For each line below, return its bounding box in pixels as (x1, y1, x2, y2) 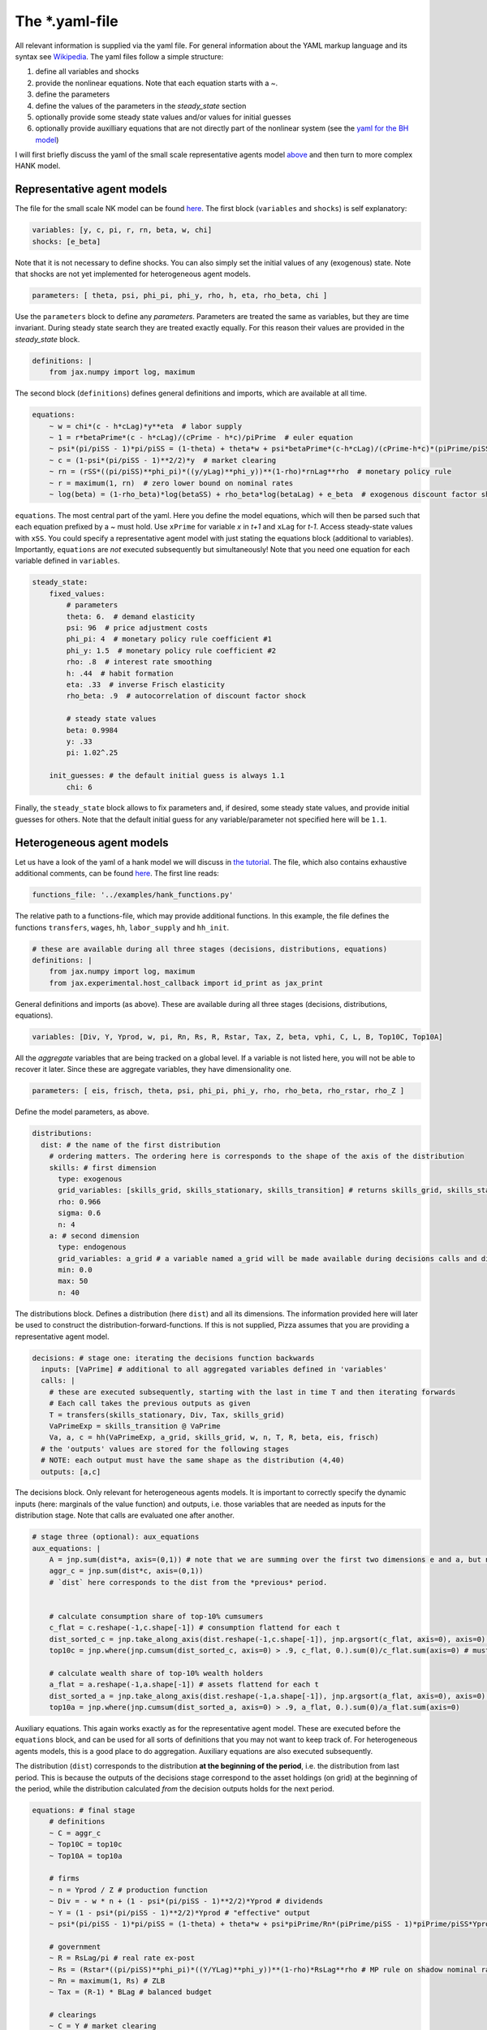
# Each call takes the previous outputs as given (49, 1399, 251, 1408)
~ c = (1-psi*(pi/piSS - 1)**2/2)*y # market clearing (49, 456, 277, 464)
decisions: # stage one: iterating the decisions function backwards (32, 1353, 315, 1363)
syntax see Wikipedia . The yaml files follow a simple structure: (15, 51, 224, 61)
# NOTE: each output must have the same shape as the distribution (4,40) (41, 1456, 345, 1465)
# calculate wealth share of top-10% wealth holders (49, 1669, 264, 1678)
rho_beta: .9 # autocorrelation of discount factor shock (66, 691, 307, 701)
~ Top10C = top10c (49, 1840, 123, 1849)
